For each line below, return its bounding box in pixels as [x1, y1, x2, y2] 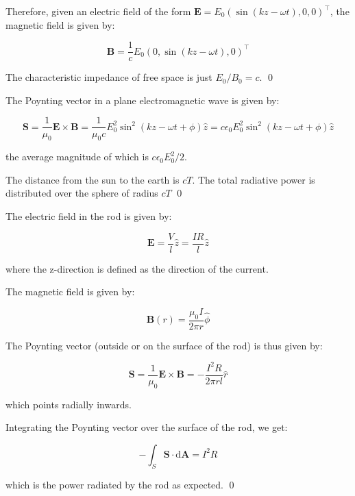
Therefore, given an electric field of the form [5, 4, 191, 18]
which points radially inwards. [5, 397, 132, 411]
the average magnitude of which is [5, 149, 149, 164]
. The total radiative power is [192, 172, 315, 186]
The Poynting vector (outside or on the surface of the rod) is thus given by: [5, 338, 323, 352]
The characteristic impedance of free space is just [5, 70, 212, 84]
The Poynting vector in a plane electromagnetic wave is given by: [5, 92, 280, 107]
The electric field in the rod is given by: [5, 209, 172, 223]
